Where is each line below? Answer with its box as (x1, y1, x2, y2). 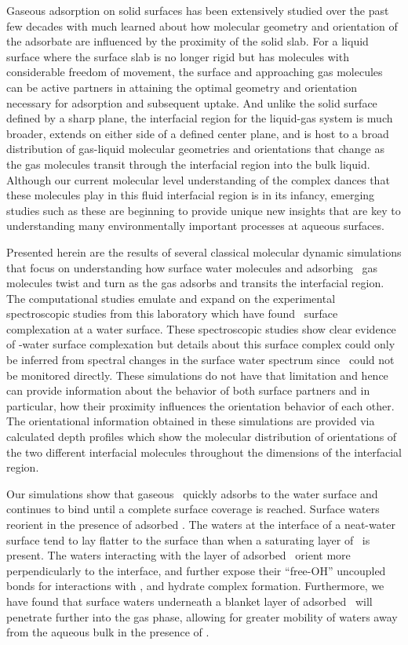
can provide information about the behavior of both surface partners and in (6, 382, 370, 399)
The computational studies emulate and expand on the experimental (6, 290, 336, 306)
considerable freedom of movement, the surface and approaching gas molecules (6, 64, 383, 80)
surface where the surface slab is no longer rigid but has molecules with (6, 48, 349, 64)
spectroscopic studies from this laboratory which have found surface (6, 305, 338, 322)
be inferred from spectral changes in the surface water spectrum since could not (6, 352, 395, 368)
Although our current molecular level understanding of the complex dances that (6, 171, 390, 188)
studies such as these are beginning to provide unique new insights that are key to (6, 202, 401, 218)
